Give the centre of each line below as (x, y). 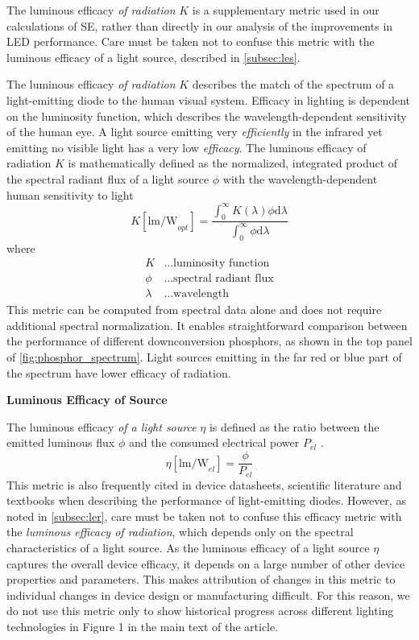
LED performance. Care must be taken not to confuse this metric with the (191, 41)
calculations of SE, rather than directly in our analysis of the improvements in (200, 25)
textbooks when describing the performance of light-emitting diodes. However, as (206, 500)
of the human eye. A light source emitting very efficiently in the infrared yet (195, 132)
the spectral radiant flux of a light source (108, 178)
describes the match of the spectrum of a (293, 84)
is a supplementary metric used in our (286, 10)
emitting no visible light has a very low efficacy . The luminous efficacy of (187, 147)
